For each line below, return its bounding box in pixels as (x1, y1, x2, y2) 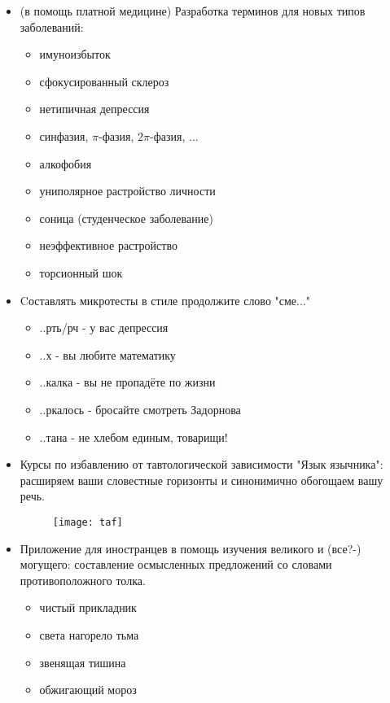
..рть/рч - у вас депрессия (39, 319, 169, 336)
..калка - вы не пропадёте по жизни (39, 373, 216, 391)
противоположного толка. (20, 571, 146, 588)
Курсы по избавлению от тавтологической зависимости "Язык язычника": (20, 456, 383, 473)
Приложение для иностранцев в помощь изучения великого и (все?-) (20, 539, 362, 557)
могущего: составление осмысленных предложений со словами (20, 556, 332, 573)
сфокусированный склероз (39, 72, 169, 90)
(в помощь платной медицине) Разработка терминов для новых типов (20, 2, 366, 19)
